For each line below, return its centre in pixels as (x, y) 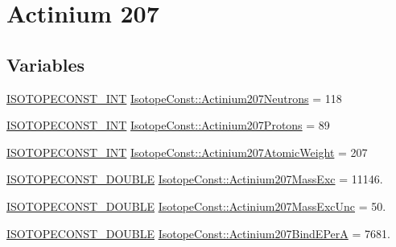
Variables (46, 64)
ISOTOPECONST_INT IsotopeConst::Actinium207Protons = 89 (168, 125)
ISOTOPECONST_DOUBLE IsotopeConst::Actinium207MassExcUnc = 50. (196, 206)
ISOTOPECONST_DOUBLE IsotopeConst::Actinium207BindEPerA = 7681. (198, 233)
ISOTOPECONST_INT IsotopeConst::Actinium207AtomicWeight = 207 (187, 152)
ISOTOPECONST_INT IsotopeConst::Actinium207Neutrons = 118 (174, 98)
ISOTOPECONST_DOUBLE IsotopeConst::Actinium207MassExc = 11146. (195, 179)
